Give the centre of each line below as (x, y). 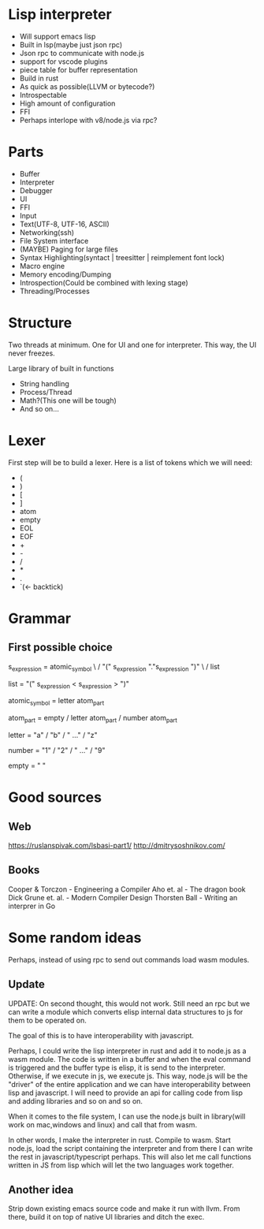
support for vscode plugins (63, 61)
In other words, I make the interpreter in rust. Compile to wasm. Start (119, 1140)
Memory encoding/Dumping (65, 274)
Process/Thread (46, 392)
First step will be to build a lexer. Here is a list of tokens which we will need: (130, 462)
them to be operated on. (47, 1020)
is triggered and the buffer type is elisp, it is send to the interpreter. (117, 1067)
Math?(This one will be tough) (68, 400)
